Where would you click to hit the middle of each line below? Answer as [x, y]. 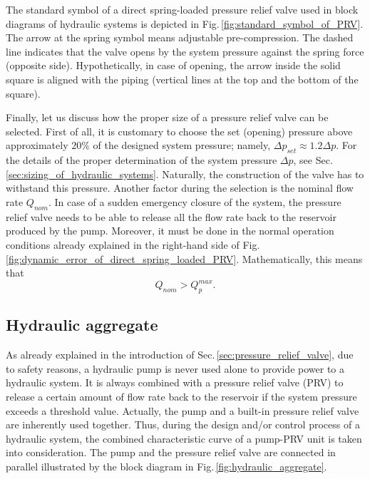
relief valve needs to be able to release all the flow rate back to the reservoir [171, 216]
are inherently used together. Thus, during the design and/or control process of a [183, 424]
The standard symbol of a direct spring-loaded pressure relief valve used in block [182, 9]
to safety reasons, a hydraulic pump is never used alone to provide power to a [175, 368]
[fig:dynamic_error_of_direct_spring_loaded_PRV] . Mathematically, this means [184, 258]
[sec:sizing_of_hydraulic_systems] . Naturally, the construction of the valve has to [185, 174]
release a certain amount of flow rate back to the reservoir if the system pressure [181, 396]
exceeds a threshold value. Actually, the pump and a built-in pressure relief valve [183, 410]
